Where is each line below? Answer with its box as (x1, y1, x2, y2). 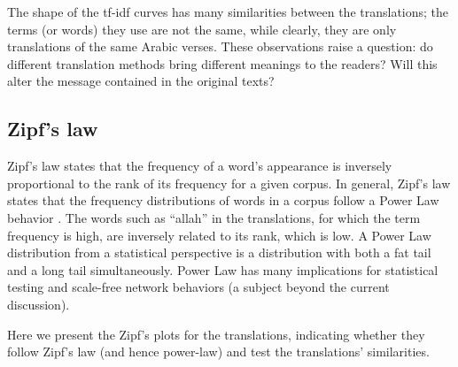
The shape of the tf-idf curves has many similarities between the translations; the (7, 3, 449, 20)
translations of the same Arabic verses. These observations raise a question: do (7, 37, 433, 56)
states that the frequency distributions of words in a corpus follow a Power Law (7, 191, 439, 210)
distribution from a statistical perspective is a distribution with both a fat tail (7, 243, 431, 262)
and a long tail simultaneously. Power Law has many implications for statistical (7, 260, 439, 279)
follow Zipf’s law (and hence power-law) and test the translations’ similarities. (7, 342, 430, 361)
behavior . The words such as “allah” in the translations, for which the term (7, 208, 421, 226)
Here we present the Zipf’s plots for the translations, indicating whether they (7, 325, 425, 343)
